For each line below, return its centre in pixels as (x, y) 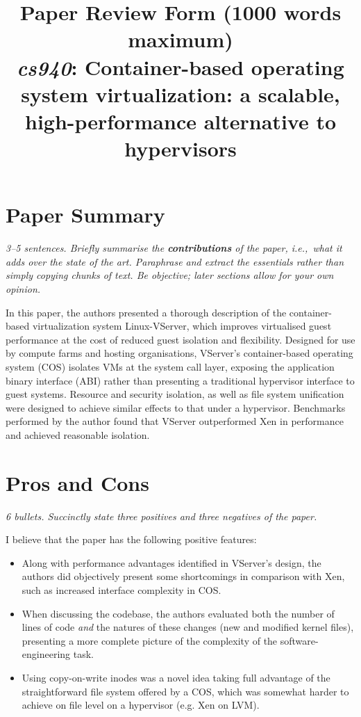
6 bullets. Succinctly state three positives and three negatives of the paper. (161, 516)
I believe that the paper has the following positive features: (131, 539)
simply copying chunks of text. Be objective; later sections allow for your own (170, 275)
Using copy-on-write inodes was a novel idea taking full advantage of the (176, 678)
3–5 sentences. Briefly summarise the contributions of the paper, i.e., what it (174, 248)
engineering (46, 654)
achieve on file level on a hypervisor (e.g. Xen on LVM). (141, 705)
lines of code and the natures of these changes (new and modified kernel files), (188, 627)
